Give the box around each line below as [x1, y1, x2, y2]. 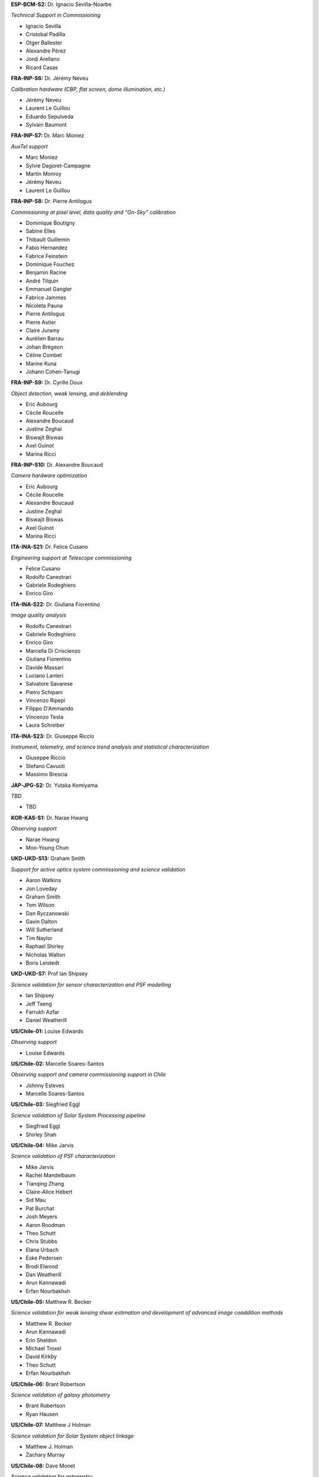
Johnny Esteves [25, 1082, 65, 1089]
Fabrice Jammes [25, 294, 67, 301]
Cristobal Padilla [25, 31, 66, 38]
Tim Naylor [25, 934, 53, 942]
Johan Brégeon [25, 343, 63, 350]
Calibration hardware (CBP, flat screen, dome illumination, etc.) [11, 86, 165, 93]
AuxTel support [11, 142, 48, 150]
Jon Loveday [25, 885, 57, 892]
